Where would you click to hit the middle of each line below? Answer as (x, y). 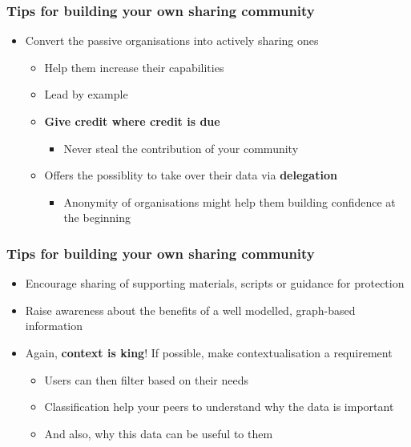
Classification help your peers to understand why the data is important (219, 407)
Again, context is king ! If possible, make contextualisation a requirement (209, 352)
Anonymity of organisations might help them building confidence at (230, 201)
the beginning (97, 217)
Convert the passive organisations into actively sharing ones (172, 40)
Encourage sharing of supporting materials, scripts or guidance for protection (215, 283)
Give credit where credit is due (132, 121)
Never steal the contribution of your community (181, 148)
